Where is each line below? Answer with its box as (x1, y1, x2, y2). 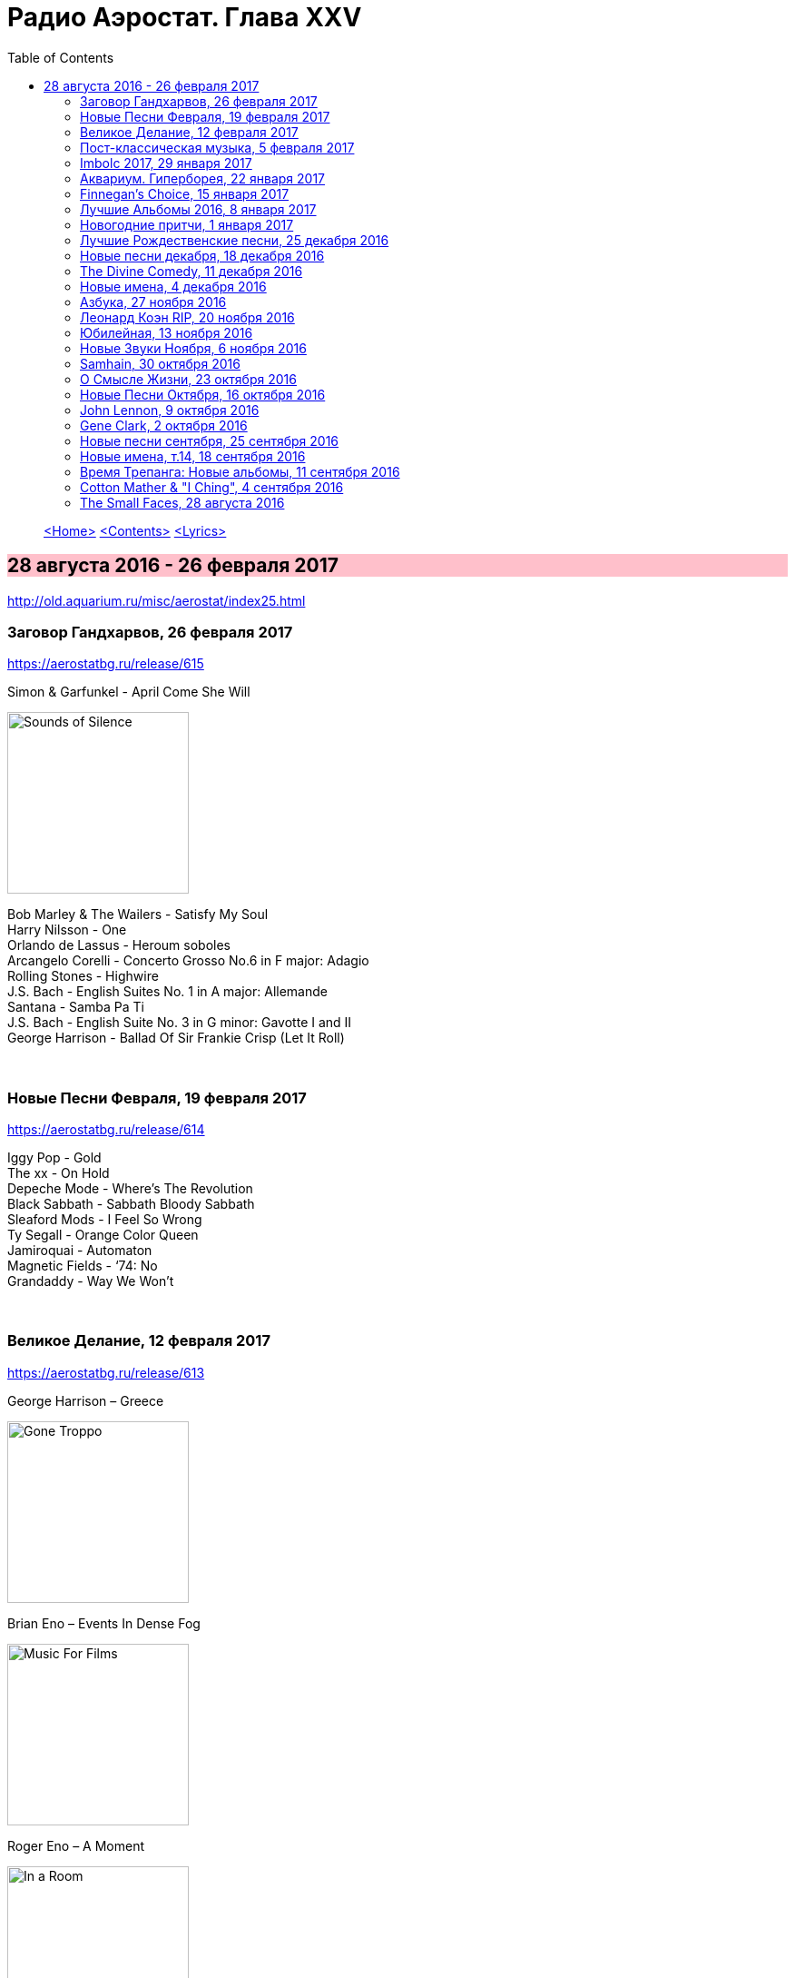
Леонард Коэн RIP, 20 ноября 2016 (80, 309, 295, 325)
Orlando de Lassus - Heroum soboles (7, 937, 231, 954)
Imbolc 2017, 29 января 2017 (80, 154, 252, 171)
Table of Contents (7, 49, 114, 65)
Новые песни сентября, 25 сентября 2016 (80, 432, 339, 449)
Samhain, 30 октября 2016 (80, 355, 240, 371)
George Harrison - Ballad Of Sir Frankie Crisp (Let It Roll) (7, 1030, 345, 1046)
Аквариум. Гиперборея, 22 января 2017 (80, 170, 326, 186)
